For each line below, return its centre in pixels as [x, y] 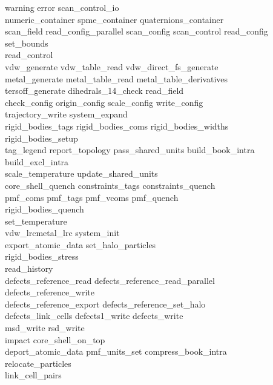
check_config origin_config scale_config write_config [104, 102]
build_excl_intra [37, 161]
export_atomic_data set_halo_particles [81, 244]
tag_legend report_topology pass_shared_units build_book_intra [130, 150]
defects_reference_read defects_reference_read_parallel [110, 280]
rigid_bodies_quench [44, 209]
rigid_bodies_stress [42, 256]
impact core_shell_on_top [55, 339]
